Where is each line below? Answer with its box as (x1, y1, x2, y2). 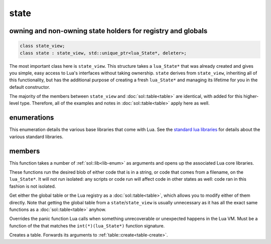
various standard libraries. (9, 134, 64, 140)
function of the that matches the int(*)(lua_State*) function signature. (9, 222, 165, 228)
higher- (243, 93, 259, 99)
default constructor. (9, 84, 50, 90)
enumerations (9, 113, 54, 122)
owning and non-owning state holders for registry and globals (9, 27, 208, 35)
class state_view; (20, 43, 65, 49)
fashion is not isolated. (9, 183, 56, 189)
